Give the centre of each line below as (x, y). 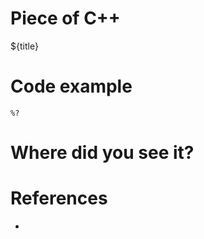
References (59, 198)
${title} (24, 46)
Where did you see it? (102, 153)
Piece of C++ (65, 18)
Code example (71, 86)
